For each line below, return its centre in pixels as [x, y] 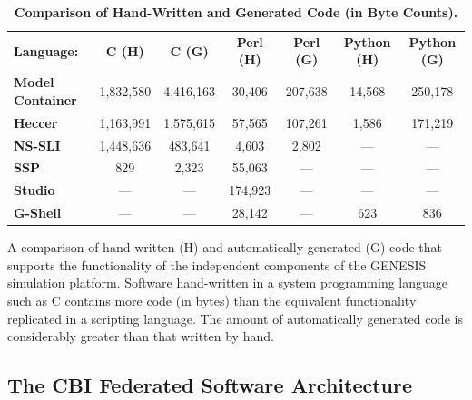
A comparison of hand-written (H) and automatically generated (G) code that [225, 247]
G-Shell [38, 213]
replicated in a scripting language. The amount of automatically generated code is [235, 318]
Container [45, 99]
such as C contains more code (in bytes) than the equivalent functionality [212, 300]
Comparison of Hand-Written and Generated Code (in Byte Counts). [236, 12]
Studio [34, 190]
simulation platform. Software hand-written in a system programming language [228, 283]
